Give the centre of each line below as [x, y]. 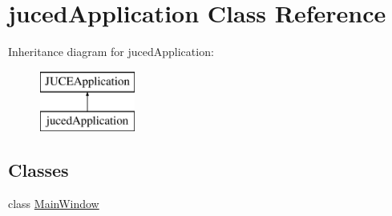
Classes [38, 170]
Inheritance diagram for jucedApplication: [111, 52]
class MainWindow [54, 204]
